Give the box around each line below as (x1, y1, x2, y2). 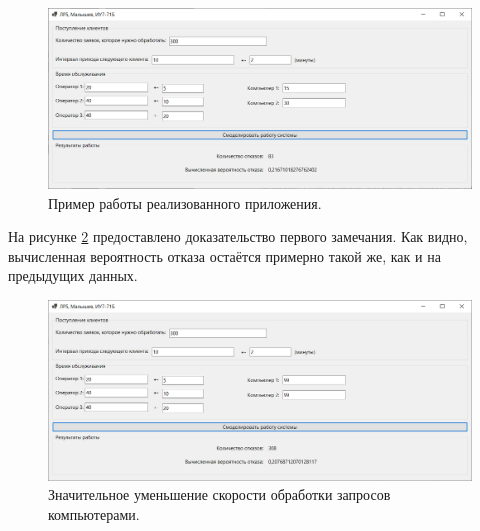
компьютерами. (48, 504, 140, 525)
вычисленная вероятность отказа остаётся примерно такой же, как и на (8, 245, 441, 266)
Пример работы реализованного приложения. (48, 192, 322, 213)
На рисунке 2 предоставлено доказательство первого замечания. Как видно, (8, 226, 468, 247)
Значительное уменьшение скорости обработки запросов (48, 484, 391, 505)
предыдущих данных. (8, 265, 138, 286)
